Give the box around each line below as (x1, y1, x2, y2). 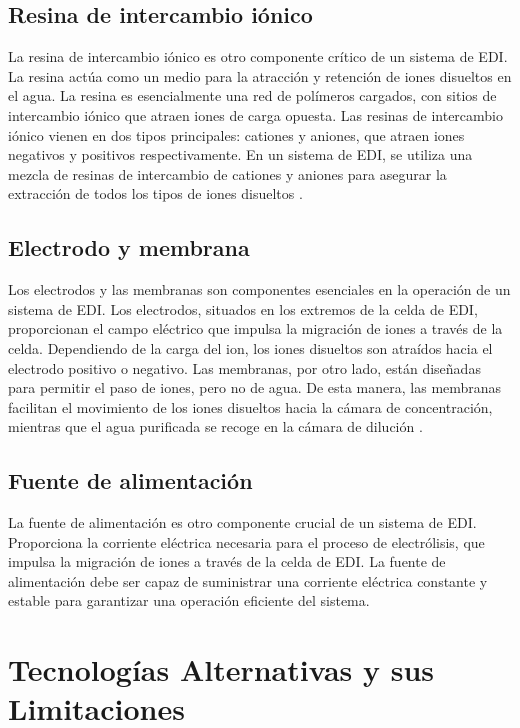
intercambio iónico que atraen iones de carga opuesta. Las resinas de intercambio (8, 104, 504, 125)
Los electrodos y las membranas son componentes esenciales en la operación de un (8, 279, 511, 300)
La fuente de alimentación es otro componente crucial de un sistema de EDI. (8, 512, 477, 533)
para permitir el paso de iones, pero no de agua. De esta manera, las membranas (8, 377, 502, 398)
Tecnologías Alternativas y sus (8, 649, 435, 690)
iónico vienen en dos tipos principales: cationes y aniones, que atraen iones (8, 124, 465, 145)
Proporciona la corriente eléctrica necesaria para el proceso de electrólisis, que (8, 531, 485, 552)
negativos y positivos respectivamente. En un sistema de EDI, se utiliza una (8, 144, 473, 165)
